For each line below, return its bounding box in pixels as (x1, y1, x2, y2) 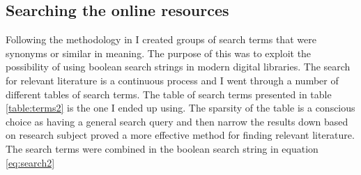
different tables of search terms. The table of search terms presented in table (6, 86, 332, 101)
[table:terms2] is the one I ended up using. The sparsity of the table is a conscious (6, 100, 355, 115)
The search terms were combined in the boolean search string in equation (6, 141, 318, 155)
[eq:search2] (6, 155, 55, 169)
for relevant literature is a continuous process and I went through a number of (6, 73, 339, 87)
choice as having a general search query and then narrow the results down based (6, 114, 348, 128)
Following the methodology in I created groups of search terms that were (6, 32, 316, 47)
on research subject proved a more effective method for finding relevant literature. (6, 128, 355, 142)
